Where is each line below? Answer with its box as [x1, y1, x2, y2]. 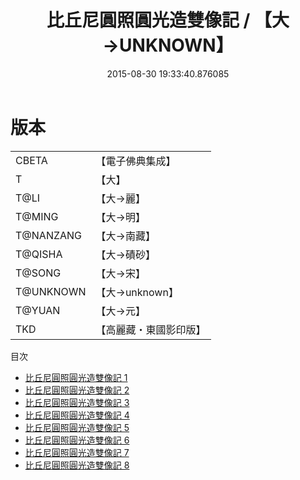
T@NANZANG [15, 228, 83, 242]
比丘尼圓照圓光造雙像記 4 [24, 409, 130, 421]
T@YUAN [15, 303, 61, 317]
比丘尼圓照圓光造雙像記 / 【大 [46, 9, 290, 32]
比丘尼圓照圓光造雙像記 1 [24, 371, 128, 383]
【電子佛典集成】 [95, 154, 177, 168]
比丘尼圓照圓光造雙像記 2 [24, 384, 130, 396]
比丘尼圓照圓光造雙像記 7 [24, 446, 130, 458]
